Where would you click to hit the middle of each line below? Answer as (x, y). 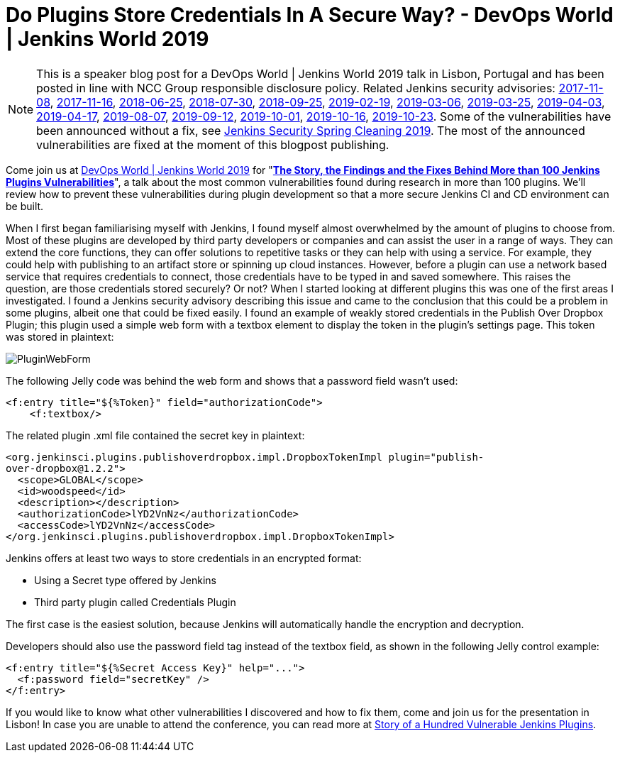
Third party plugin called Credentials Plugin (135, 602)
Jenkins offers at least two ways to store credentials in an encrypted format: (184, 558)
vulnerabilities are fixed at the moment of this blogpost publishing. (213, 144)
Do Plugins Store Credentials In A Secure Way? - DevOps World (310, 15)
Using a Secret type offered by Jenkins (125, 580)
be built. (25, 206)
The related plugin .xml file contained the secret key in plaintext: (155, 435)
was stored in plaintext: (60, 336)
